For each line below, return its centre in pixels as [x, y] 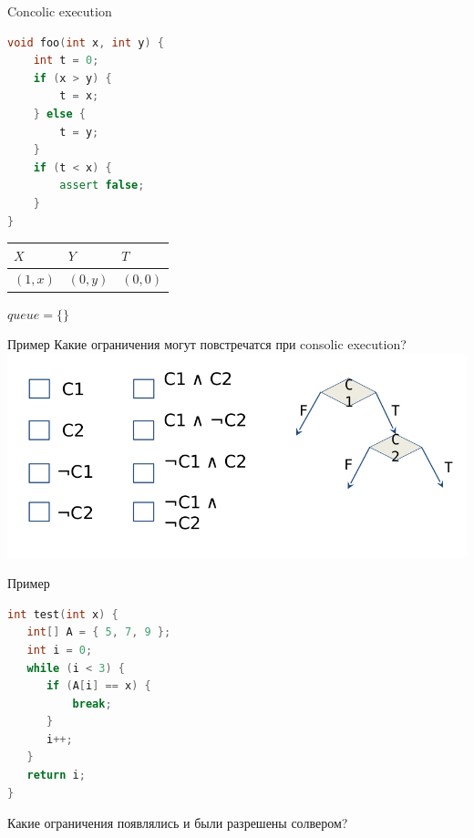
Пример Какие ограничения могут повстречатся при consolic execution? [207, 344]
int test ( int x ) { [63, 614]
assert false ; [102, 186]
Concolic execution [60, 11]
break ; [92, 704]
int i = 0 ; [60, 650]
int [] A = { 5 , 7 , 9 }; [99, 632]
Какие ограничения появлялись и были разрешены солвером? [178, 823]
